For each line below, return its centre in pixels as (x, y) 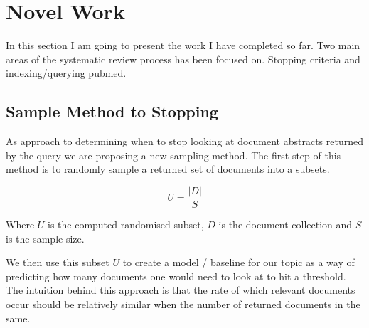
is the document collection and (285, 224)
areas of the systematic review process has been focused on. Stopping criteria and (183, 59)
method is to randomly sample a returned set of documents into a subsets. (168, 169)
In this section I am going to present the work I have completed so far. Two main (183, 45)
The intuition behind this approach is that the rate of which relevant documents (181, 290)
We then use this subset (58, 262)
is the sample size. (45, 238)
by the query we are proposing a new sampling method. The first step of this (173, 155)
